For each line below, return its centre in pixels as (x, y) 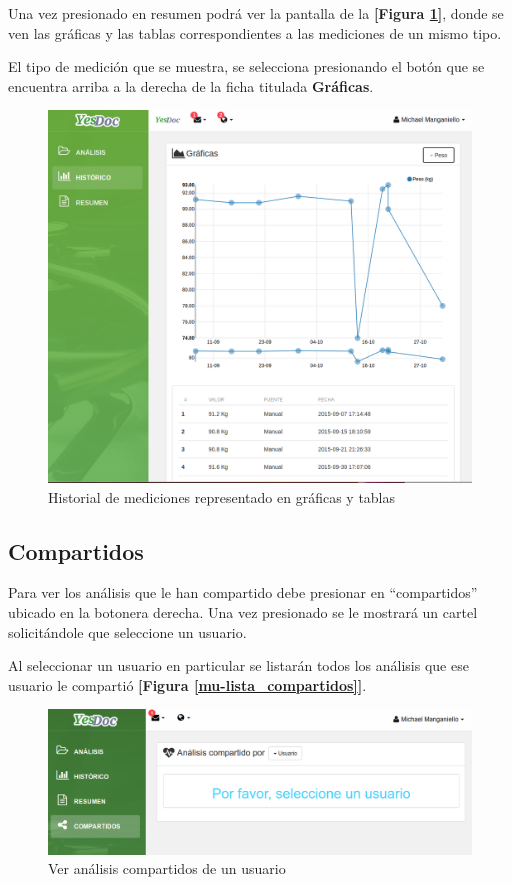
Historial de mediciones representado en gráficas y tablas (222, 496)
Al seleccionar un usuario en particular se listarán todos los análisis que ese (238, 665)
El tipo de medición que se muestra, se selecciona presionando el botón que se (246, 66)
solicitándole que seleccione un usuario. (127, 631)
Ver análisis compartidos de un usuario (167, 868)
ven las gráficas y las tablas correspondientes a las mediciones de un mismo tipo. (255, 32)
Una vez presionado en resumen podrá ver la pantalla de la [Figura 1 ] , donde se (256, 13)
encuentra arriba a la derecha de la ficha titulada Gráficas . (191, 85)
